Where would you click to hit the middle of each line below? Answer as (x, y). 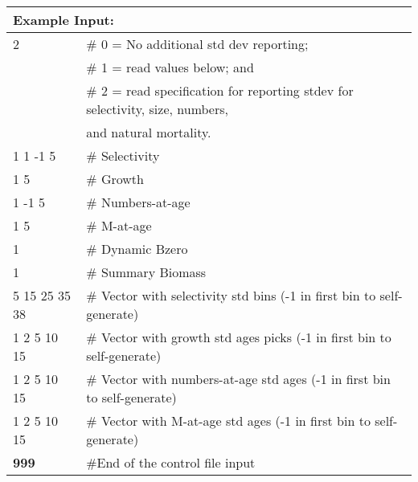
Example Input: (64, 20)
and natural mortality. (149, 132)
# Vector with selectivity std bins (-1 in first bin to (231, 295)
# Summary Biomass (146, 272)
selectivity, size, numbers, (157, 109)
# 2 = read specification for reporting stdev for (220, 90)
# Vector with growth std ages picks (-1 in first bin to (239, 337)
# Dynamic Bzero (137, 249)
